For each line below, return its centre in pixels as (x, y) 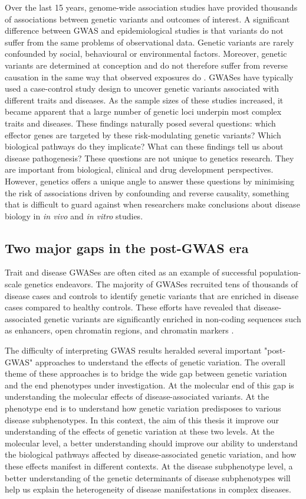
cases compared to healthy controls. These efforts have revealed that (128, 307)
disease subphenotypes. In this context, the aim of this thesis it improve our (142, 419)
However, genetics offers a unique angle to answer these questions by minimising (149, 181)
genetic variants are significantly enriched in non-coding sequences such (172, 318)
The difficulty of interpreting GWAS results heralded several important (133, 350)
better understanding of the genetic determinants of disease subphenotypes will (148, 477)
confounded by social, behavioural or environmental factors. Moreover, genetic (146, 54)
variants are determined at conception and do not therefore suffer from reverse (147, 65)
